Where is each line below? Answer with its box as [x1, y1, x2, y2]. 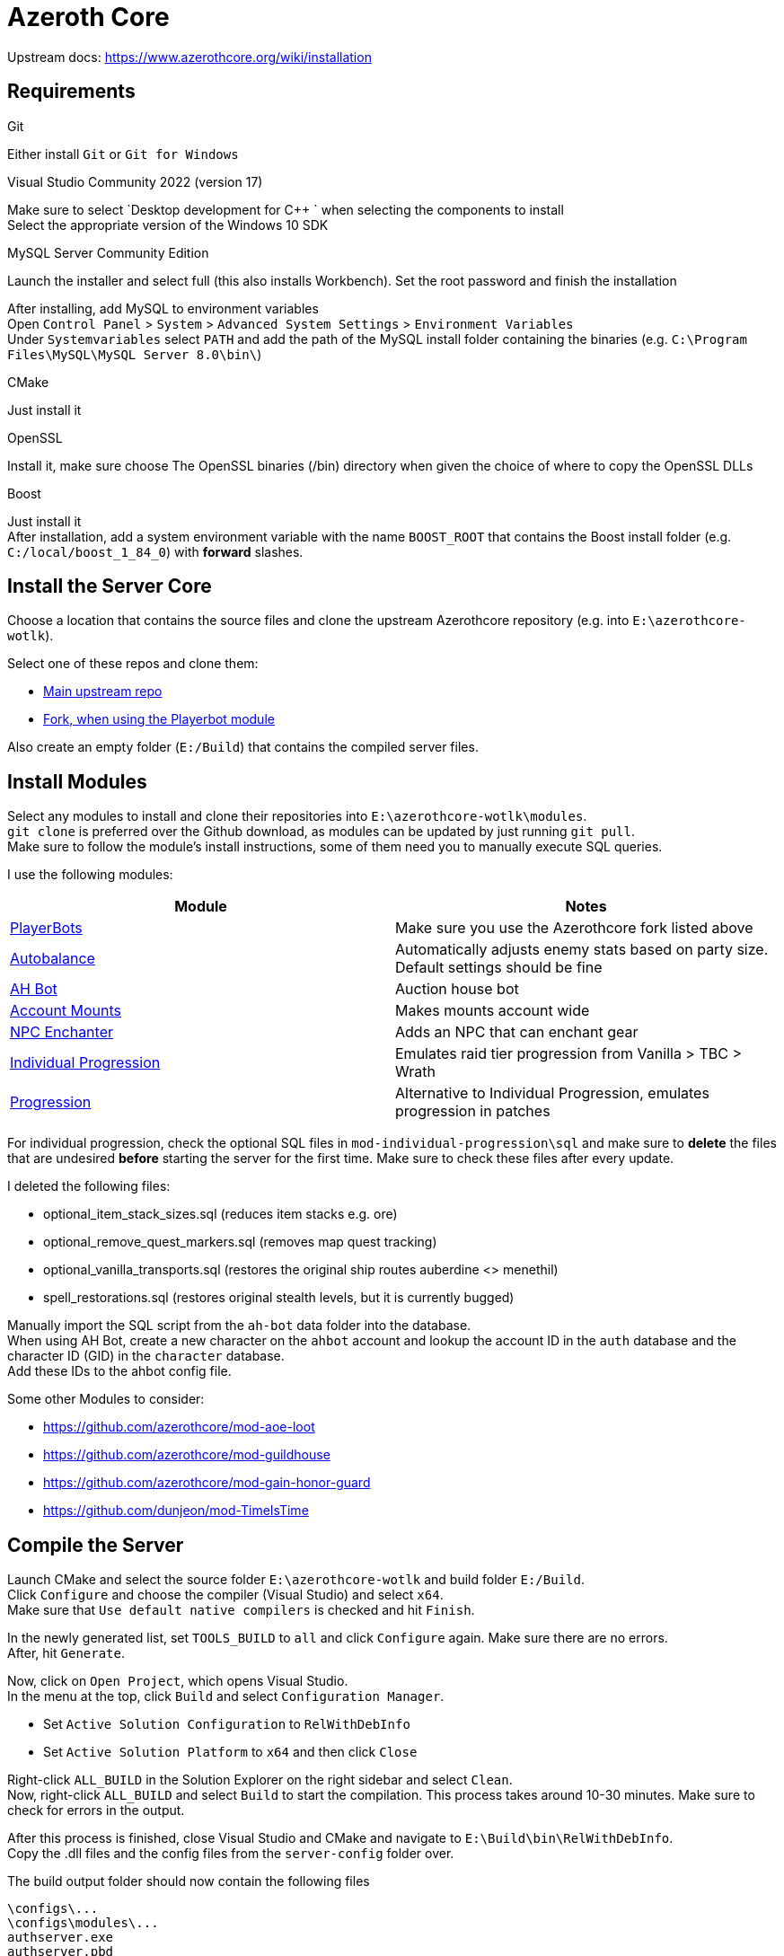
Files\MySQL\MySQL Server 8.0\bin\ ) [7, 346, 262, 362]
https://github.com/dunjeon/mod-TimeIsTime [43, 1502, 309, 1519]
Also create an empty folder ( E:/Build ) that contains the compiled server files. [7, 739, 479, 755]
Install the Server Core [7, 575, 212, 598]
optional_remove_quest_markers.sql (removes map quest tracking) [43, 1234, 437, 1250]
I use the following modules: [7, 867, 173, 883]
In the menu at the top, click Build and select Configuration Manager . [7, 1688, 445, 1705]
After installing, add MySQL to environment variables [7, 300, 319, 316]
